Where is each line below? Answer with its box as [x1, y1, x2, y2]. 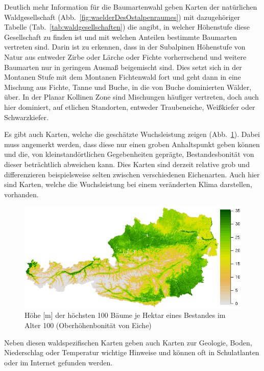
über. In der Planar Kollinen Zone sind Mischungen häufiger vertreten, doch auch [4, 91, 259, 102]
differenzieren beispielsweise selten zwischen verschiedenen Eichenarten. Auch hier [4, 169, 260, 179]
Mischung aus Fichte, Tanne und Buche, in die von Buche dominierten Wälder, [4, 81, 252, 92]
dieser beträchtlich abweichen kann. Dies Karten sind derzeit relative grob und [4, 158, 250, 169]
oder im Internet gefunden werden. [4, 357, 113, 367]
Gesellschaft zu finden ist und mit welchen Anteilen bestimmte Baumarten [4, 31, 237, 42]
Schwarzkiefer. [4, 111, 49, 122]
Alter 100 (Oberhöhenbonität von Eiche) [25, 319, 152, 330]
